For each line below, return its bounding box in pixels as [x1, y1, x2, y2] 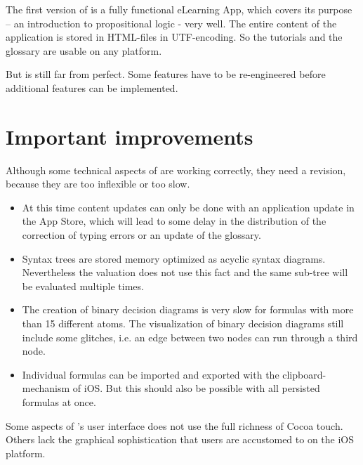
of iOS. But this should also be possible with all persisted [72, 381, 320, 395]
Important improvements [6, 122, 253, 150]
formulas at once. [22, 395, 96, 409]
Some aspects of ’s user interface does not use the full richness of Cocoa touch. [6, 418, 343, 433]
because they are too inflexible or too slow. [6, 176, 190, 191]
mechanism [22, 381, 70, 395]
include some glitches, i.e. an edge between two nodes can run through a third [22, 329, 358, 344]
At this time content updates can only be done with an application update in [22, 199, 355, 214]
